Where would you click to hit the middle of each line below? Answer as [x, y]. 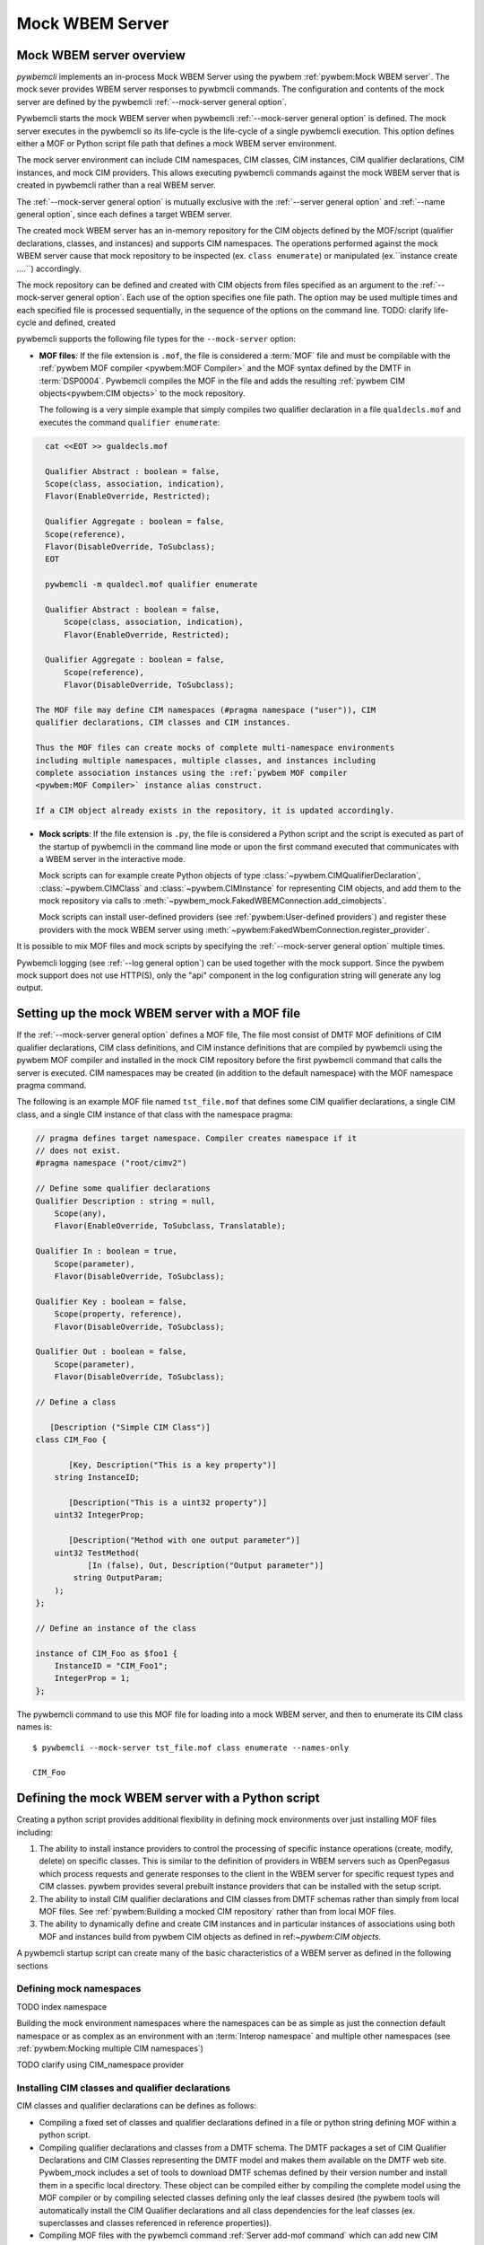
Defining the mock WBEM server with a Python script [168, 1798]
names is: [35, 1727]
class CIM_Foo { [71, 1440]
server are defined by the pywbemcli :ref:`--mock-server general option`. [151, 101]
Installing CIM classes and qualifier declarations [124, 2088]
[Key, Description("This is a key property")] [173, 1465]
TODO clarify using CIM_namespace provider [100, 2065]
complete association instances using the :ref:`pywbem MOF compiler [191, 773]
